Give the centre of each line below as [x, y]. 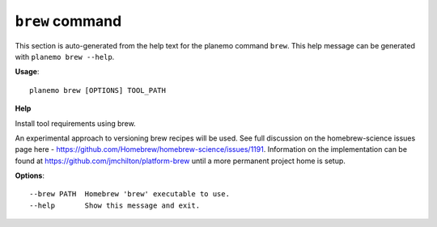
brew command [68, 21]
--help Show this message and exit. [115, 205]
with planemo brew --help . [65, 57]
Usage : [27, 72]
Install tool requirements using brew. [76, 123]
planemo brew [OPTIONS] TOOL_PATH [98, 90]
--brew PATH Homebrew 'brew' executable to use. [130, 194]
